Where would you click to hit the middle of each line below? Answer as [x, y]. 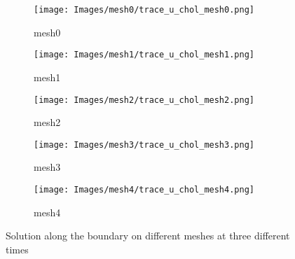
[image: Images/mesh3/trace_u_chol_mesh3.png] [144, 145]
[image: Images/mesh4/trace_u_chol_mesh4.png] [144, 190]
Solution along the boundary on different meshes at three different [148, 236]
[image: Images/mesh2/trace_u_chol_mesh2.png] [144, 100]
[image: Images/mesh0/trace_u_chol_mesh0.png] [144, 10]
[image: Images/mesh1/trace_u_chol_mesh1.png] [144, 55]
